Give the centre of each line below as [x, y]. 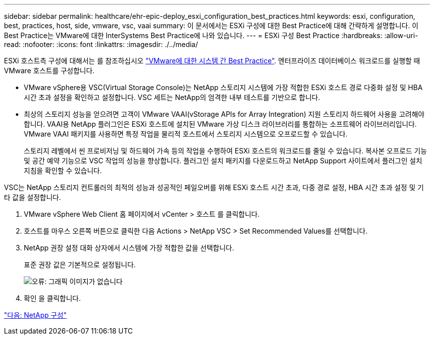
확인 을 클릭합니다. [52, 298]
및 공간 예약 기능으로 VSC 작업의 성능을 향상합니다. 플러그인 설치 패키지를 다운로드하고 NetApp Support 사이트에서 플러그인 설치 [223, 161]
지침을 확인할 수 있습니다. [63, 170]
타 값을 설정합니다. [32, 197]
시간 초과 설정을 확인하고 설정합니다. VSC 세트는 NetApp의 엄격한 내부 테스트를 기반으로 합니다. [172, 97]
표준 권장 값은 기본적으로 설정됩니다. [80, 265]
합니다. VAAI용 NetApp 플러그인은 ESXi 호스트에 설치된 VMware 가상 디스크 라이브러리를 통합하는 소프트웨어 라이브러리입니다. [220, 124]
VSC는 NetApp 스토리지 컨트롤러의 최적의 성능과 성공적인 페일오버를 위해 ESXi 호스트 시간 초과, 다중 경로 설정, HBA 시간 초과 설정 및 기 [214, 187]
